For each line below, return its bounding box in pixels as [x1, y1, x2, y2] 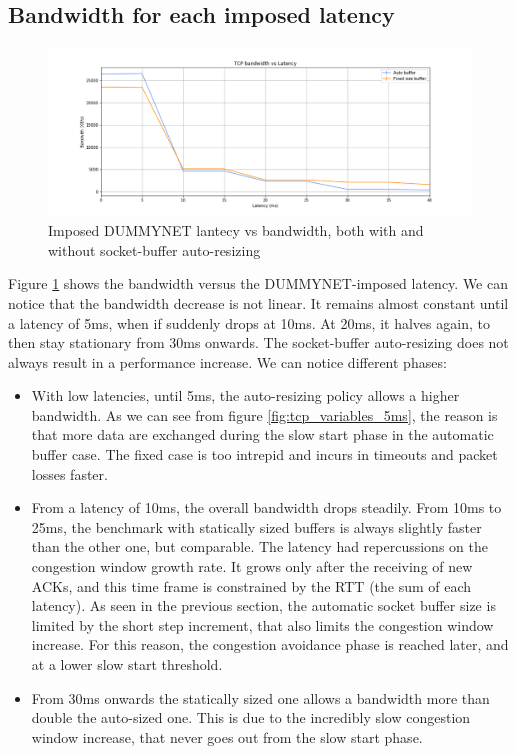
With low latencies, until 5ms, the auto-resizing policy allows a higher [31, 385, 460, 406]
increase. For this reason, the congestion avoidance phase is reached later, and [31, 634, 509, 655]
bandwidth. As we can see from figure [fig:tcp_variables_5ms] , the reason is [31, 404, 498, 425]
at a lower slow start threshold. [31, 654, 223, 675]
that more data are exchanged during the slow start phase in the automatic [31, 424, 494, 445]
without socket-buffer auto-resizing [48, 239, 261, 260]
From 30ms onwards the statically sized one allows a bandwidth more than [31, 687, 490, 708]
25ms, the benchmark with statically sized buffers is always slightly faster [31, 516, 482, 537]
